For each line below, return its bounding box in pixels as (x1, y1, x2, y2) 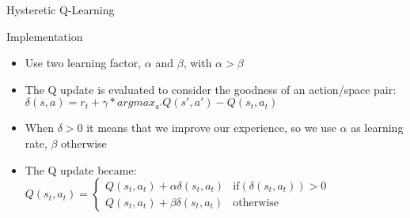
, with (183, 54, 212, 71)
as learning (351, 119, 404, 136)
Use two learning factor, (25, 54, 142, 71)
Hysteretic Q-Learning (6, 2, 115, 17)
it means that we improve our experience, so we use (86, 119, 336, 136)
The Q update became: (25, 161, 137, 178)
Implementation (6, 28, 83, 44)
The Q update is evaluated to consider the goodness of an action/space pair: (25, 81, 397, 97)
